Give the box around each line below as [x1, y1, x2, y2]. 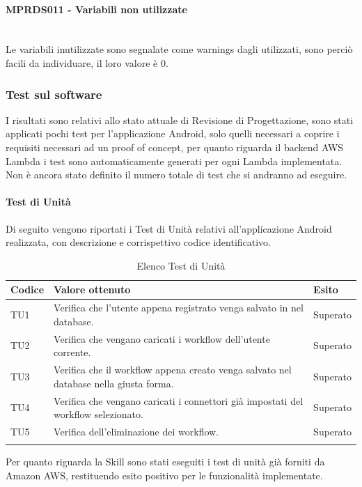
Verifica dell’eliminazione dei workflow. [54, 424, 219, 438]
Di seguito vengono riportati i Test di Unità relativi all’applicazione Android [6, 221, 332, 235]
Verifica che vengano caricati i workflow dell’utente [54, 331, 270, 346]
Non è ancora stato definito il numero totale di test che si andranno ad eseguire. [6, 167, 347, 182]
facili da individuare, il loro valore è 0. [6, 55, 168, 70]
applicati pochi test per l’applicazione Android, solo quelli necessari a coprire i [6, 126, 340, 141]
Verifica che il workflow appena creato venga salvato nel [54, 362, 292, 377]
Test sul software [6, 85, 102, 102]
